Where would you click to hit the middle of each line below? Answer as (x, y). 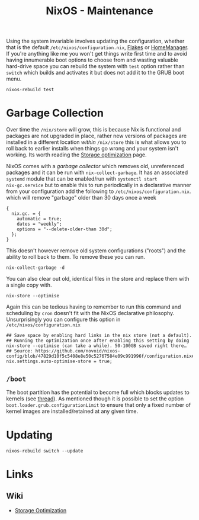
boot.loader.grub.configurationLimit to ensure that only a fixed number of (99, 405)
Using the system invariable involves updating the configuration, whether (95, 41)
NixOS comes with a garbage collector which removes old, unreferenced (95, 166)
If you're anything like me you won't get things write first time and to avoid (97, 54)
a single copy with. (29, 285)
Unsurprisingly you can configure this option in (63, 320)
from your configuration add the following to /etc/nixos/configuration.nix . (99, 191)
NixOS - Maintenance (99, 11)
